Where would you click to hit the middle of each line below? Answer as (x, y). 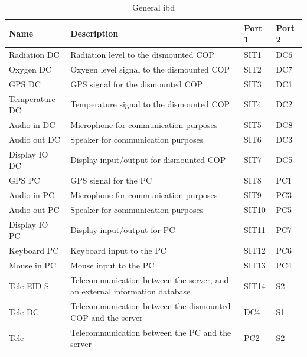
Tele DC (24, 312)
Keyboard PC (34, 250)
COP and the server (107, 317)
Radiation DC (34, 55)
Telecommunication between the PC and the (151, 332)
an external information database (130, 291)
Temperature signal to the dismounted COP (150, 104)
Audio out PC (34, 209)
